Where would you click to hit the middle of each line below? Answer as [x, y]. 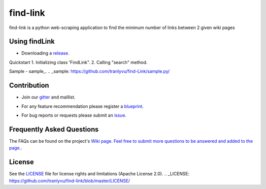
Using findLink [32, 42]
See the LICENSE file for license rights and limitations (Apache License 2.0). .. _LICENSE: [99, 174]
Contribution [29, 85]
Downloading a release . [45, 53]
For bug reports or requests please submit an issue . [74, 115]
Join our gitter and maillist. [49, 97]
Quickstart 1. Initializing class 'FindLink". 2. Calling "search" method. [78, 62]
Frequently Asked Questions [54, 129]
